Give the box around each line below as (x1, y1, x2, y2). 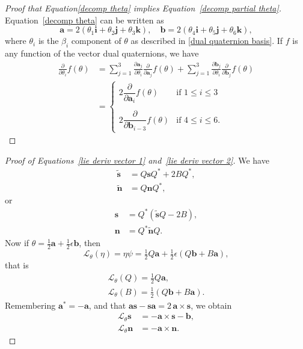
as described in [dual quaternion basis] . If (130, 34, 283, 47)
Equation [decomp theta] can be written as (5, 13, 164, 26)
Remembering (5, 298, 56, 311)
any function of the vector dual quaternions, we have (5, 46, 199, 59)
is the (38, 34, 59, 47)
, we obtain (191, 298, 232, 311)
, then (79, 236, 101, 249)
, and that (88, 298, 126, 311)
